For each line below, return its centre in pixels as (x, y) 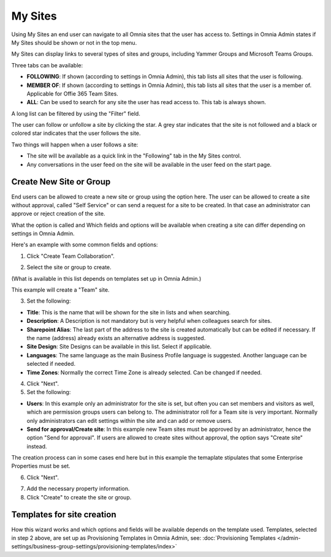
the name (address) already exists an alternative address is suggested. (116, 338)
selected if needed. (51, 364)
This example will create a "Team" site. (60, 290)
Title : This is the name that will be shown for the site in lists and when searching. (129, 312)
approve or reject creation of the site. (58, 214)
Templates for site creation (64, 515)
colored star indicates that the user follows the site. (76, 133)
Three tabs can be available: (47, 65)
